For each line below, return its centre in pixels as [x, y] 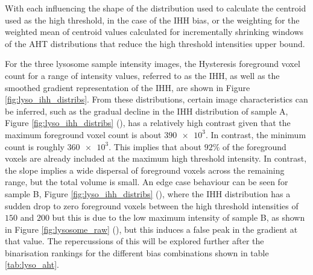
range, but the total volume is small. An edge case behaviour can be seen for [147, 182]
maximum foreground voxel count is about [83, 134]
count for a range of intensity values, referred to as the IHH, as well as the [142, 75]
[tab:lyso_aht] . [32, 264]
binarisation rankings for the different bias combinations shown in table [137, 252]
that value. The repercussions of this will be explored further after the [134, 241]
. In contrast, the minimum [256, 134]
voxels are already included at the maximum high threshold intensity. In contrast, [156, 158]
